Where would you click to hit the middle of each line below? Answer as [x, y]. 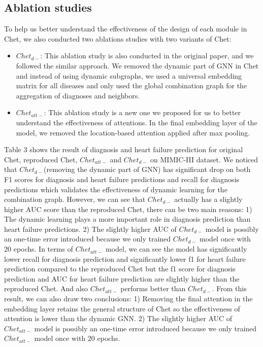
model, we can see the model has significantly [176, 249]
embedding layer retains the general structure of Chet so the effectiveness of [122, 308]
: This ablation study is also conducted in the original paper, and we [147, 56]
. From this [229, 288]
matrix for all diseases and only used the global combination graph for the [131, 85]
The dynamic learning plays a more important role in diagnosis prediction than [127, 219]
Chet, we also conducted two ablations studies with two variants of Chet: [118, 38]
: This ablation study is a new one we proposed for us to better [142, 112]
